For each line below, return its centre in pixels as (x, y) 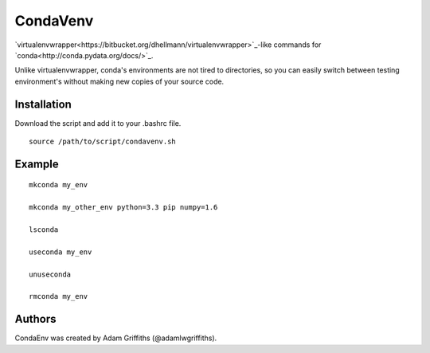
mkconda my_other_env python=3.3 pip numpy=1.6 (123, 208)
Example (37, 164)
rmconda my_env (59, 296)
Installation (43, 104)
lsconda (44, 229)
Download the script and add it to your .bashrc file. (98, 123)
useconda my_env (61, 252)
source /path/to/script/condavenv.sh (103, 142)
